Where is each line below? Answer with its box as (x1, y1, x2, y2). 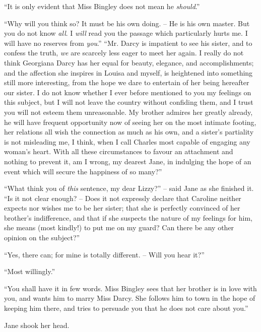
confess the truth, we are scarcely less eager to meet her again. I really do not (4, 47, 244, 58)
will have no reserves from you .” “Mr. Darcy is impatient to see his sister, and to (4, 37, 252, 48)
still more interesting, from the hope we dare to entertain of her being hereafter (4, 77, 249, 88)
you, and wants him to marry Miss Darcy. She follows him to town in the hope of (4, 293, 255, 303)
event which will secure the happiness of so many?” (4, 166, 162, 176)
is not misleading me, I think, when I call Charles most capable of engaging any (4, 136, 250, 147)
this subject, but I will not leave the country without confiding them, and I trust (4, 97, 253, 107)
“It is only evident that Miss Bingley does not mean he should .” (4, 1, 200, 11)
